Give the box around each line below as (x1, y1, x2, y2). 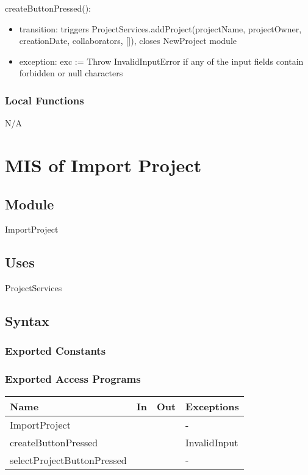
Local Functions (5, 92, 84, 107)
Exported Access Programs (5, 371, 141, 386)
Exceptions (185, 399, 239, 413)
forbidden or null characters (19, 67, 123, 79)
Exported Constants (5, 343, 106, 358)
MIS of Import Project (5, 152, 202, 177)
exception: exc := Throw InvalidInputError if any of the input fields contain (19, 54, 304, 67)
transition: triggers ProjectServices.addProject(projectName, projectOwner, (19, 22, 302, 35)
